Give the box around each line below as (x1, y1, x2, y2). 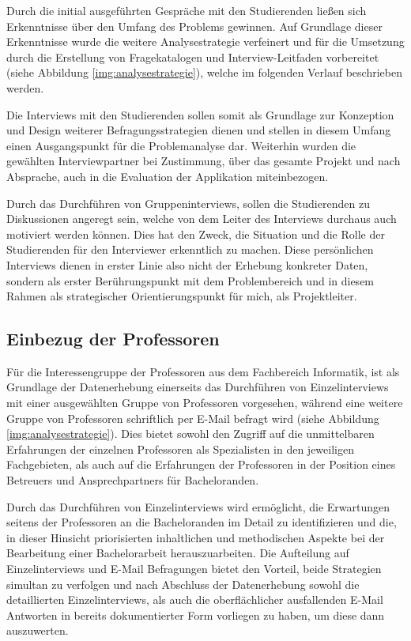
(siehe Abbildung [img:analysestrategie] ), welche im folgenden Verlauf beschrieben (6, 64, 402, 81)
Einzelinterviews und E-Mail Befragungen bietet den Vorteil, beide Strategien (6, 560, 382, 577)
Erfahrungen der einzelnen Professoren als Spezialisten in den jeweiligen (6, 440, 354, 457)
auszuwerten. (6, 622, 69, 639)
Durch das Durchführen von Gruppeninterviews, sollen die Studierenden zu (6, 194, 370, 211)
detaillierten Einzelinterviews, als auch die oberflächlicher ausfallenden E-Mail (6, 591, 383, 608)
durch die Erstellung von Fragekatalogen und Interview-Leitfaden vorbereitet (6, 48, 379, 65)
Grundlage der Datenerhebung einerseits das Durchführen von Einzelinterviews (6, 379, 389, 395)
